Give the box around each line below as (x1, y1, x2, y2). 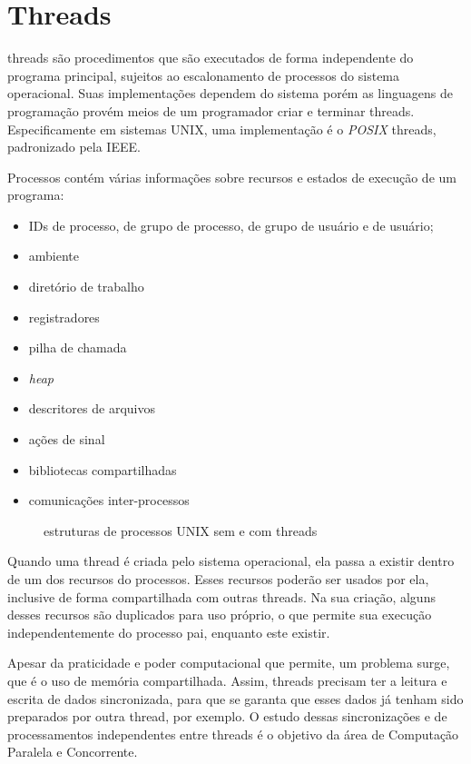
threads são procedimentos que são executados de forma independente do (7, 48, 414, 67)
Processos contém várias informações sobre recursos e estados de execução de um (7, 167, 456, 186)
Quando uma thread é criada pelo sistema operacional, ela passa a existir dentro (7, 551, 455, 571)
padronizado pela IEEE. (7, 137, 141, 156)
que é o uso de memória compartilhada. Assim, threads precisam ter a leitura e (7, 670, 447, 690)
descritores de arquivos (28, 399, 155, 418)
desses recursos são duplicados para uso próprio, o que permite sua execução (7, 605, 432, 624)
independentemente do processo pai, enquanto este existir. (7, 622, 330, 641)
